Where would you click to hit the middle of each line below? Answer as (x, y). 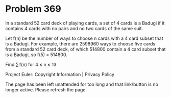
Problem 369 (33, 9)
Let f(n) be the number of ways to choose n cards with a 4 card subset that (84, 38)
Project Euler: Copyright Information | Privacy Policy (60, 74)
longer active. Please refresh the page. (46, 89)
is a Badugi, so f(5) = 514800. (36, 55)
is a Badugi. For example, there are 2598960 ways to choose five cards (80, 43)
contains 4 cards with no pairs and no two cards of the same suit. (74, 28)
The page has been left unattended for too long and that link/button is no (82, 84)
